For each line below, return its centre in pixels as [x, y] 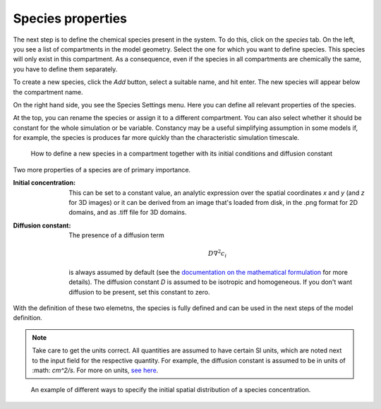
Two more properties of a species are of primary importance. [102, 170]
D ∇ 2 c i [218, 254]
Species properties [70, 18]
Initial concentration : [44, 183]
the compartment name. [48, 92]
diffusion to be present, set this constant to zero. [139, 292]
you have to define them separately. [65, 69]
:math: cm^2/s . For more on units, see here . [95, 370]
